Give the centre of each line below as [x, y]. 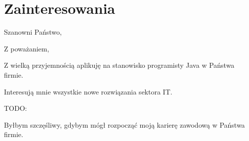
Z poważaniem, [27, 48]
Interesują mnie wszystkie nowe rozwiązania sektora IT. [88, 91]
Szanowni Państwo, [33, 32]
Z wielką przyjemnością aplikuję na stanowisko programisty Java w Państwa [119, 65]
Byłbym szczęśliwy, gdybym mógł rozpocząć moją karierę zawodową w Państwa [124, 124]
